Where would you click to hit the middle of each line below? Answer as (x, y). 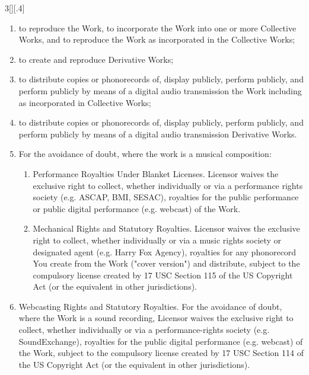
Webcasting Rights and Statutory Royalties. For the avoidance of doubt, (150, 306)
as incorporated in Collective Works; (85, 102)
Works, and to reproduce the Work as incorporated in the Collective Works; (157, 39)
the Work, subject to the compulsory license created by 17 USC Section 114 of (161, 353)
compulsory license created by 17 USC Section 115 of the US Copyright (163, 275)
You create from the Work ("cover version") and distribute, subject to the (166, 263)
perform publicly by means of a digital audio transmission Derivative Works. (158, 134)
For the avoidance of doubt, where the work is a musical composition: (145, 154)
